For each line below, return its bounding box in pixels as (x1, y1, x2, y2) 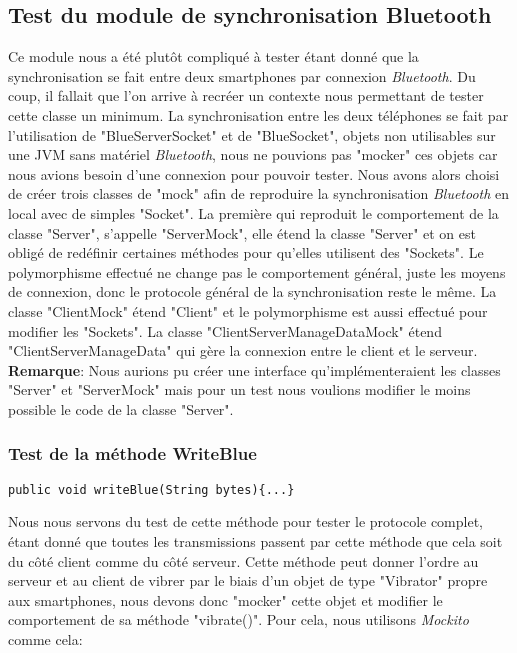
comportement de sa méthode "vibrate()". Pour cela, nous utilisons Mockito (8, 609, 469, 630)
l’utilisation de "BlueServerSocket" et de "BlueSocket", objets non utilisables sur (8, 124, 496, 145)
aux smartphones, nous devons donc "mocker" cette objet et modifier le (8, 589, 443, 610)
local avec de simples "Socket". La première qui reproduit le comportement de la (8, 202, 499, 223)
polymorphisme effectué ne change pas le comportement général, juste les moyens (8, 261, 506, 282)
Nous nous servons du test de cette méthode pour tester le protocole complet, (8, 511, 484, 532)
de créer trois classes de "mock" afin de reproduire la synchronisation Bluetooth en (8, 183, 510, 204)
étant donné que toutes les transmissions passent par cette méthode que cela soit (8, 530, 503, 551)
